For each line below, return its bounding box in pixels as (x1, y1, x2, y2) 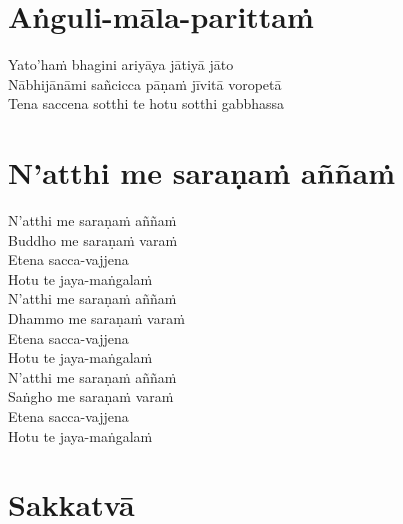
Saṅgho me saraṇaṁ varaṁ (8, 386, 174, 407)
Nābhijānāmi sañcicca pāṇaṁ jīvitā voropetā (8, 73, 282, 94)
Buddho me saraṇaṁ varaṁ (8, 229, 178, 250)
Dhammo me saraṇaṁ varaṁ (8, 308, 185, 328)
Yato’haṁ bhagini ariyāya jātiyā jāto (8, 54, 234, 75)
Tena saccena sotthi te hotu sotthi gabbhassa (8, 93, 285, 114)
